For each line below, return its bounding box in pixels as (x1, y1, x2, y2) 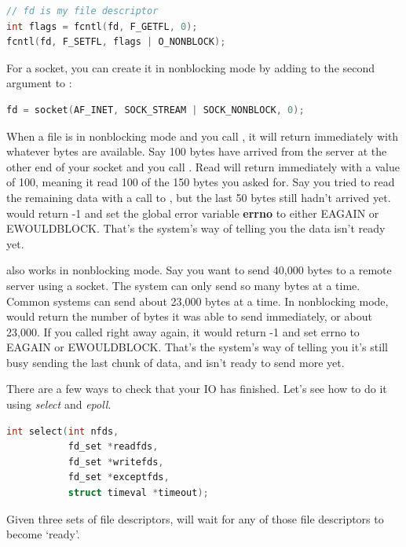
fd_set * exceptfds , (68, 472, 170, 483)
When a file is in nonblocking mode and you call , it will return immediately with (6, 127, 399, 144)
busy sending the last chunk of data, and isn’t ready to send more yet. (6, 354, 345, 370)
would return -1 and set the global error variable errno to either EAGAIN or (6, 204, 379, 221)
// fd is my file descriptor (6, 6, 159, 17)
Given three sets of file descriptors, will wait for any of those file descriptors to (6, 510, 384, 527)
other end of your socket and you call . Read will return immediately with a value (6, 158, 400, 174)
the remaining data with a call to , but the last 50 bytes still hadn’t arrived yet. (6, 189, 391, 205)
